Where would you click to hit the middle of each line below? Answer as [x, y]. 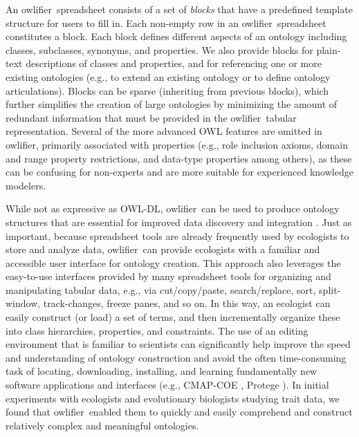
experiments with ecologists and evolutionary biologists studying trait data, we [173, 398]
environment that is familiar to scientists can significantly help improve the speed [178, 344]
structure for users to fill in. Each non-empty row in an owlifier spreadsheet [166, 22]
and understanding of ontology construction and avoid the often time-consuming [176, 357]
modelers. [26, 185]
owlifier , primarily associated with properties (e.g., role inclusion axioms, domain [177, 144]
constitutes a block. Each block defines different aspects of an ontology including [176, 36]
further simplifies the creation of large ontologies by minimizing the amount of [172, 104]
